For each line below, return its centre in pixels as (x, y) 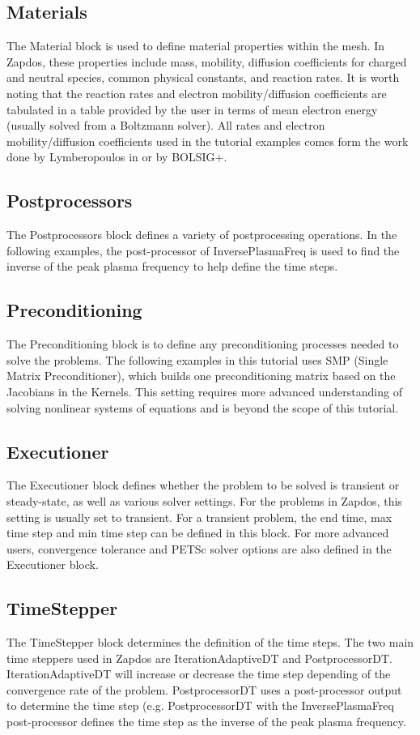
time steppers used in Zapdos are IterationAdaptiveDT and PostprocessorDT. (199, 658)
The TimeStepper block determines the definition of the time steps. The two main (210, 642)
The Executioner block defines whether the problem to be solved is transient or (203, 485)
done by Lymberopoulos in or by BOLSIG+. (117, 157)
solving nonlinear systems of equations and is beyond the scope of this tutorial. (203, 407)
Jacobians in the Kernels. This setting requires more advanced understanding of (204, 391)
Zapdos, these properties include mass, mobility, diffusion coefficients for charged (207, 61)
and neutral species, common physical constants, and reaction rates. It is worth (203, 77)
